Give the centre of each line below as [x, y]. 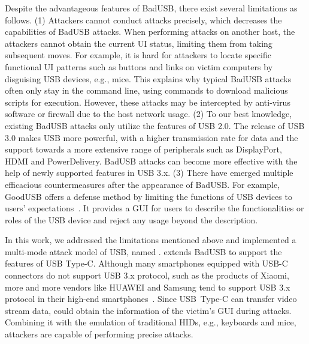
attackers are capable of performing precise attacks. [99, 334]
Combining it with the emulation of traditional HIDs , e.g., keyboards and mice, [151, 322]
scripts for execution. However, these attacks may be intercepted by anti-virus [148, 102]
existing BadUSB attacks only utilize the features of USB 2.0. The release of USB [155, 125]
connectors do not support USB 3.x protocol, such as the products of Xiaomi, [147, 275]
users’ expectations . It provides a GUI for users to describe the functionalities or [154, 208]
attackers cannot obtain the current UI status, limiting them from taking [139, 43]
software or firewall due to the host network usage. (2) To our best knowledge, [149, 114]
